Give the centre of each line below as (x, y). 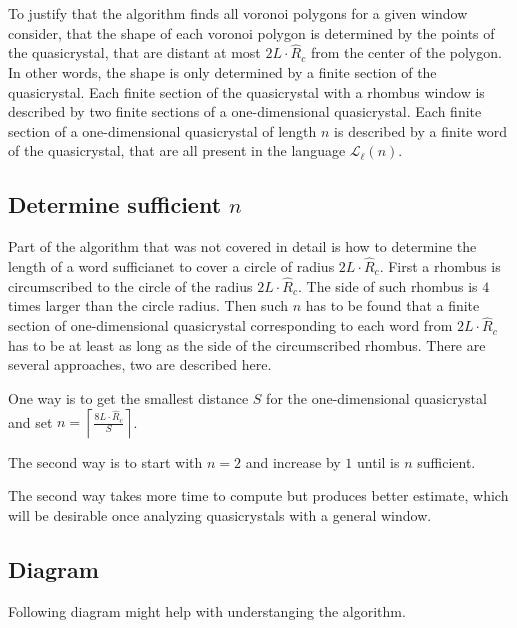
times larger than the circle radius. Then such (148, 305)
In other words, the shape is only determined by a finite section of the (222, 72)
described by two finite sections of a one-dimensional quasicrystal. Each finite (245, 111)
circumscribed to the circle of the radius (130, 285)
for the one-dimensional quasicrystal (376, 397)
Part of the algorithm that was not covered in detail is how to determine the (242, 246)
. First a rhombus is (440, 265)
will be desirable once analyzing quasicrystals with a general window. (220, 514)
